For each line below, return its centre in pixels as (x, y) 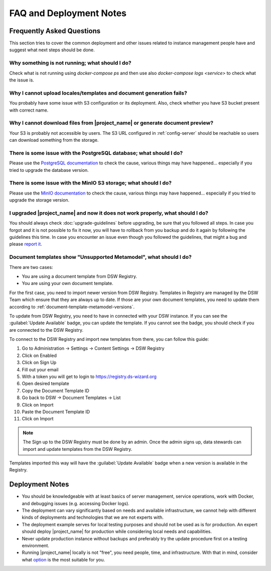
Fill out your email (40, 369)
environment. (36, 545)
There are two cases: (31, 267)
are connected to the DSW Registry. (46, 330)
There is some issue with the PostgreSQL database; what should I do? (96, 153)
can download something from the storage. (54, 140)
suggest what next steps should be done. (52, 50)
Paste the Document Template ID (56, 412)
